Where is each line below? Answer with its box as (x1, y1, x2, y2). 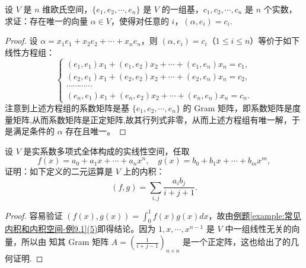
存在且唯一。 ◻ (65, 125, 126, 137)
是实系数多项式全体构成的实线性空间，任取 (23, 144, 190, 157)
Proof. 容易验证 (5, 209, 63, 221)
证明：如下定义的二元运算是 (5, 165, 113, 177)
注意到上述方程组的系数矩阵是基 (5, 102, 129, 114)
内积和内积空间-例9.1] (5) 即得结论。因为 (5, 222, 156, 235)
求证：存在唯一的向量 (5, 14, 88, 27)
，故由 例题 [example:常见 (208, 209, 301, 221)
